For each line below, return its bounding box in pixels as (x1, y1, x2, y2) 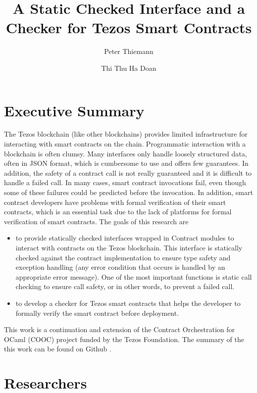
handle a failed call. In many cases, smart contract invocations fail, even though (4, 177, 246, 188)
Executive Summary (4, 100, 145, 120)
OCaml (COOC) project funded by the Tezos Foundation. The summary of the (4, 334, 245, 344)
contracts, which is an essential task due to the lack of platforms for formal (4, 206, 232, 217)
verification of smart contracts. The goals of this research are (4, 216, 189, 226)
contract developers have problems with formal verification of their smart (4, 196, 226, 207)
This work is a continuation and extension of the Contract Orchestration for (4, 324, 235, 335)
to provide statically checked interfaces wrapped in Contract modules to (15, 233, 234, 243)
